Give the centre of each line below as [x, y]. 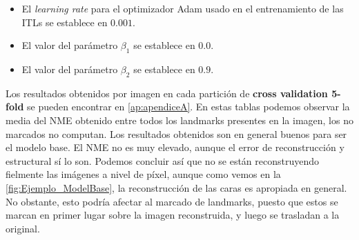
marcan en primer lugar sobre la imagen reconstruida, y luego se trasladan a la [173, 215]
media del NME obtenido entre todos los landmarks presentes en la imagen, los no [179, 120]
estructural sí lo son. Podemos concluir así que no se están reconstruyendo [163, 160]
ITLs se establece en [65, 22]
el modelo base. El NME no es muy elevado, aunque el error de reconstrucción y [175, 147]
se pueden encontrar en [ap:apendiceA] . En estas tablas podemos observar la [188, 107]
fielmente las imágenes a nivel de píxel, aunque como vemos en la [143, 174]
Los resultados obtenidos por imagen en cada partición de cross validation [167, 93]
